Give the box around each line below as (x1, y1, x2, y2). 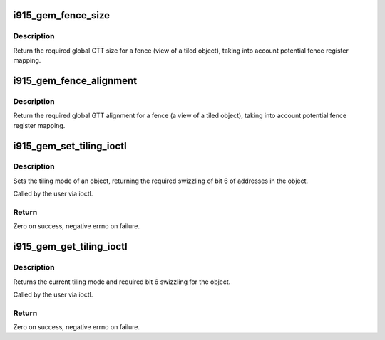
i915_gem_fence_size (13, 9, 111, 21)
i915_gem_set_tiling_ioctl (13, 139, 128, 152)
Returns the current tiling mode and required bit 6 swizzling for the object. (13, 277, 231, 286)
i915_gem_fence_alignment (13, 75, 138, 87)
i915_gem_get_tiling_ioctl (13, 240, 128, 253)
